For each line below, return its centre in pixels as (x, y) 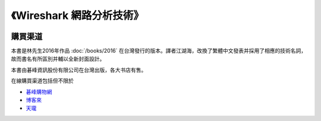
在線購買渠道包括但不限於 (42, 81)
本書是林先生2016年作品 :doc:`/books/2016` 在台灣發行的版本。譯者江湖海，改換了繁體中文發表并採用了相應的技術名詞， (158, 51)
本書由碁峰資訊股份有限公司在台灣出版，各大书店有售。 (79, 70)
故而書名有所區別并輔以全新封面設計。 (58, 59)
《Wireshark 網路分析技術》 (77, 15)
